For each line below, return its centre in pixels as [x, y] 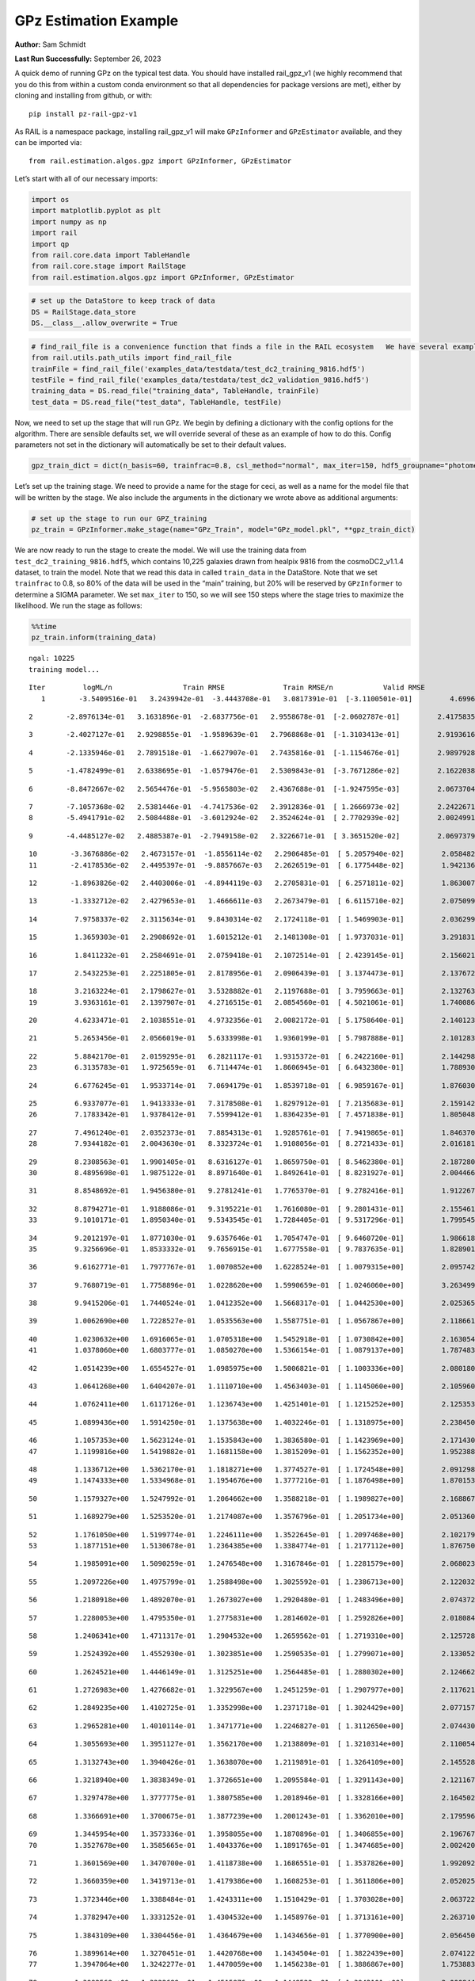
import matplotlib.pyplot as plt [96, 211]
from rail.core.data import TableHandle [110, 255]
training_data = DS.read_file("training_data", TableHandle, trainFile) [175, 391]
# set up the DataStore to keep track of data [123, 301]
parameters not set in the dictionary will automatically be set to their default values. [150, 445]
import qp [50, 244]
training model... [65, 669]
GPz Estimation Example [97, 21]
